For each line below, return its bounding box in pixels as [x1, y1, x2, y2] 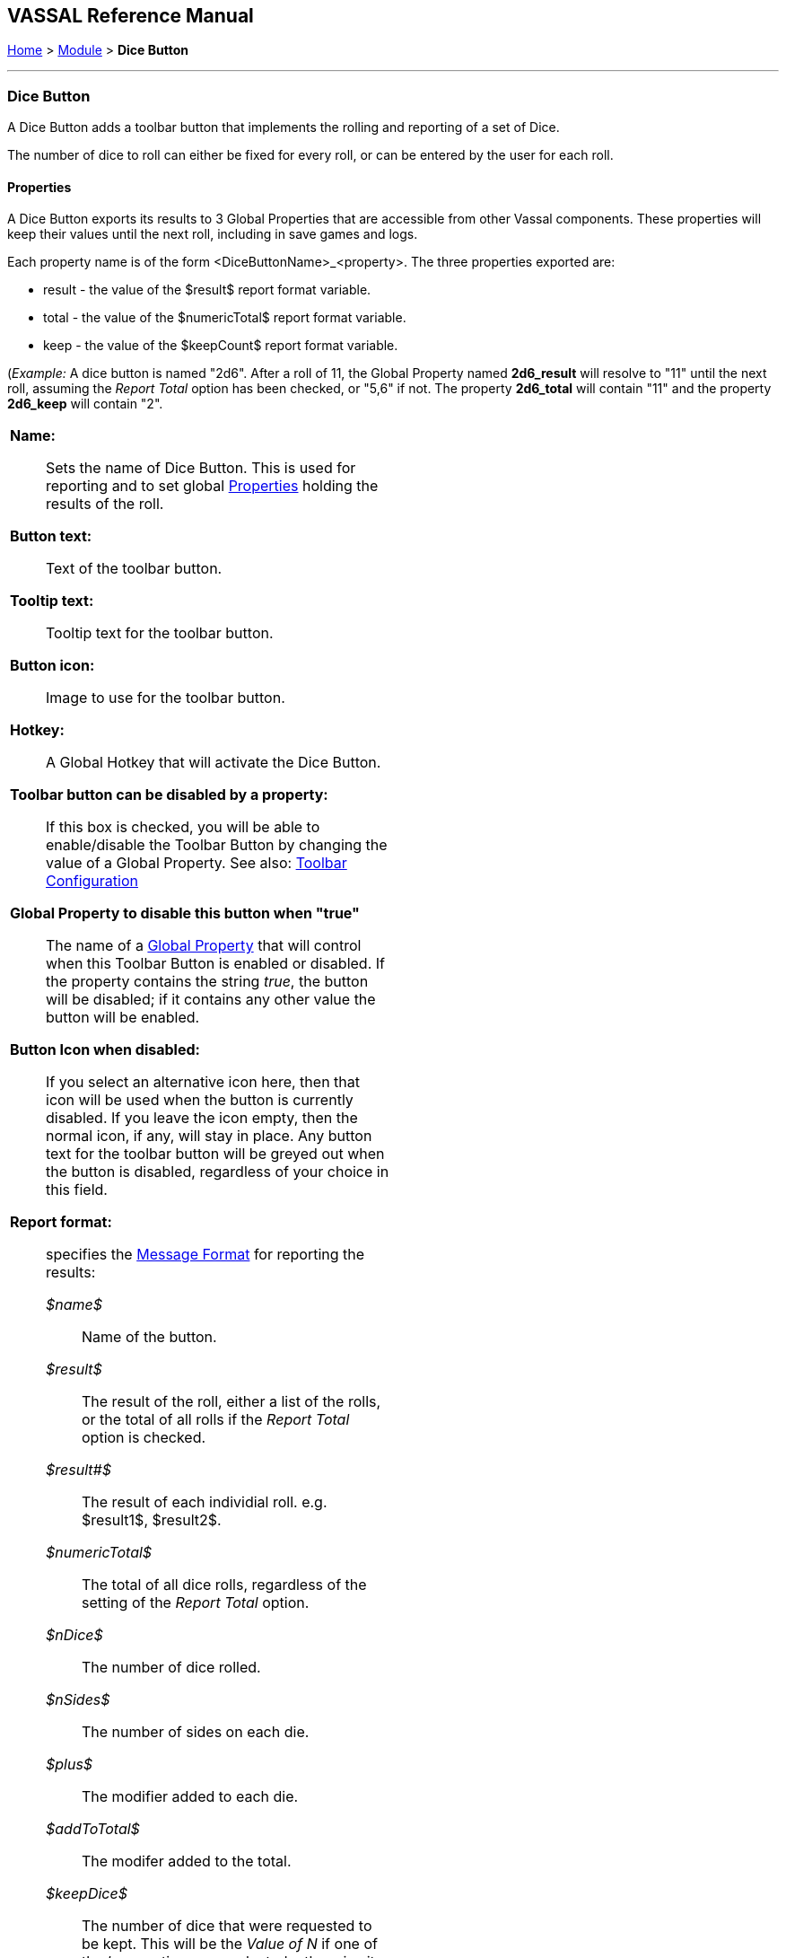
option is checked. [82, 1428, 206, 1447]
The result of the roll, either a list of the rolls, [82, 1392, 381, 1411]
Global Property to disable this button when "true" [10, 904, 360, 923]
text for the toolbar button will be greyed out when [46, 1145, 385, 1163]
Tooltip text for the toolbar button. [46, 624, 274, 643]
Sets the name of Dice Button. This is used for [46, 459, 356, 478]
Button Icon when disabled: [10, 1040, 200, 1059]
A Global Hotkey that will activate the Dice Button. [46, 753, 381, 772]
